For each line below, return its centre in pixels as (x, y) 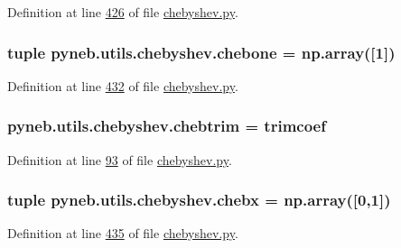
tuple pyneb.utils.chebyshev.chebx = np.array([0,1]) (199, 200)
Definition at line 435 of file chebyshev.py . (123, 233)
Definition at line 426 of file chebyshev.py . (123, 12)
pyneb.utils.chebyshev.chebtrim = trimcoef (167, 126)
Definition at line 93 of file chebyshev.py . (120, 159)
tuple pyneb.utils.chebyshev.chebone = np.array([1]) (201, 52)
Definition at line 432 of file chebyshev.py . (123, 85)
